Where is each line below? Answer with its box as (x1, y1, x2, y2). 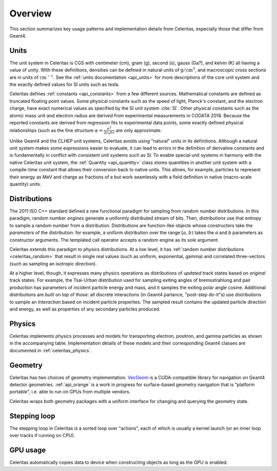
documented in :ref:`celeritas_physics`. (9, 347, 92, 353)
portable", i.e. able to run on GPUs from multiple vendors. (9, 389, 131, 395)
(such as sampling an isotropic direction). (9, 260, 97, 267)
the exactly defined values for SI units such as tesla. (9, 81, 120, 87)
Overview (9, 8, 52, 19)
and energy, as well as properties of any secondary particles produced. (9, 306, 161, 312)
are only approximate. (115, 128, 162, 134)
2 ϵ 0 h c (103, 130, 115, 136)
